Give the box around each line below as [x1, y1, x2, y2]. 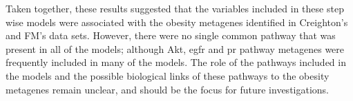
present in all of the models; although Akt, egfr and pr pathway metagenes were [6, 41, 345, 56]
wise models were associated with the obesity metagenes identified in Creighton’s [6, 14, 348, 29]
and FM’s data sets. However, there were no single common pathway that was [6, 28, 336, 43]
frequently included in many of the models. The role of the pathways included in [6, 55, 346, 69]
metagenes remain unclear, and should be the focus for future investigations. [6, 82, 330, 96]
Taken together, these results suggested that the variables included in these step [6, 1, 344, 15]
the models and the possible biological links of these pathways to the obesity [6, 68, 330, 82]
